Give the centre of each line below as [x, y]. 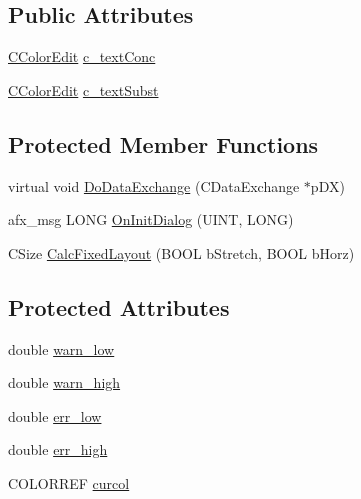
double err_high [58, 449]
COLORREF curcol [69, 482]
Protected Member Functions [163, 143]
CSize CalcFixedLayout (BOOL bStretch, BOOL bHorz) [181, 252]
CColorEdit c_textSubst [83, 89]
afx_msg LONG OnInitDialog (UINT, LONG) [151, 219]
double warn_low [61, 348]
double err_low [55, 415]
